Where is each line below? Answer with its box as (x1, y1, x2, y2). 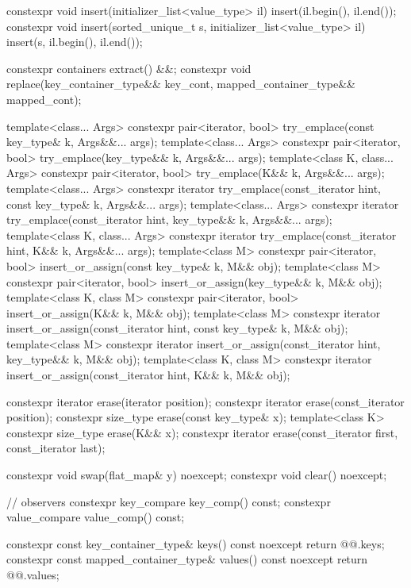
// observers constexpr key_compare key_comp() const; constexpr (6, 493, 331, 509)
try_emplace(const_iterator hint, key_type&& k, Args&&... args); (6, 211, 332, 228)
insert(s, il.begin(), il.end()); (6, 33, 143, 50)
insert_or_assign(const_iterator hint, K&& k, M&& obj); (6, 367, 290, 383)
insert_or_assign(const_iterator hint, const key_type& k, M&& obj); (6, 320, 348, 336)
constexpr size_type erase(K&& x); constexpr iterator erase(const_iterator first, (6, 424, 398, 440)
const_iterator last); (6, 440, 106, 456)
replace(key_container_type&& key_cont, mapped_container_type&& (6, 75, 355, 92)
